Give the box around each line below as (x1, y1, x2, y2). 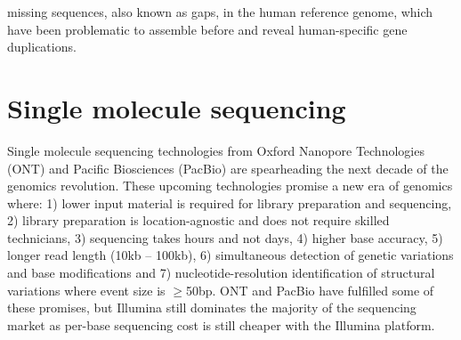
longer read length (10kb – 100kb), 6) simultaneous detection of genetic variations (7, 246, 454, 264)
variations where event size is (7, 280, 166, 299)
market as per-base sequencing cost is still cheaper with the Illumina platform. (7, 315, 435, 334)
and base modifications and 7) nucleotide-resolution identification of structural (7, 263, 435, 282)
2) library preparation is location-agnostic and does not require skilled (7, 211, 390, 230)
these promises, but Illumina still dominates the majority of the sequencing (7, 298, 417, 317)
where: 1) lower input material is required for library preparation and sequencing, (7, 193, 452, 212)
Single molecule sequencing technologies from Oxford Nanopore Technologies (7, 141, 425, 159)
